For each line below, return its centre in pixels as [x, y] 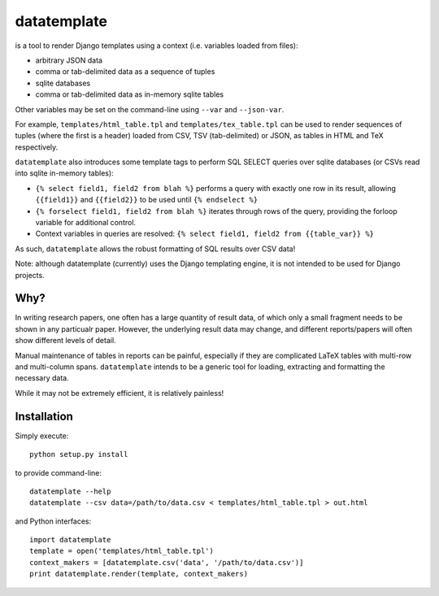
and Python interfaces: [53, 521]
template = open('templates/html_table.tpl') [122, 551]
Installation [44, 416]
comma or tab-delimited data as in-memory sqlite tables [129, 94]
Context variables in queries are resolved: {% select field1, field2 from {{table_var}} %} [204, 234]
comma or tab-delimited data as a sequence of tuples [125, 72]
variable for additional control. [86, 223]
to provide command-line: [58, 472]
